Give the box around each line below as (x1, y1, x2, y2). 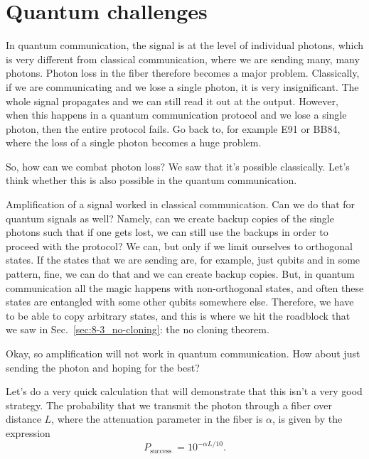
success (150, 447, 172, 455)
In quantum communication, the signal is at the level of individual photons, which (6, 38, 364, 53)
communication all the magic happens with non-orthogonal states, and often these (6, 280, 364, 295)
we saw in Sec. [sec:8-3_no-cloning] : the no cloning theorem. (6, 322, 269, 337)
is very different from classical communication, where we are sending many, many (6, 51, 360, 66)
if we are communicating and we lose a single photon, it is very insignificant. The (6, 79, 359, 94)
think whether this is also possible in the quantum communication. (6, 173, 297, 188)
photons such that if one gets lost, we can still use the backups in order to (6, 225, 328, 239)
